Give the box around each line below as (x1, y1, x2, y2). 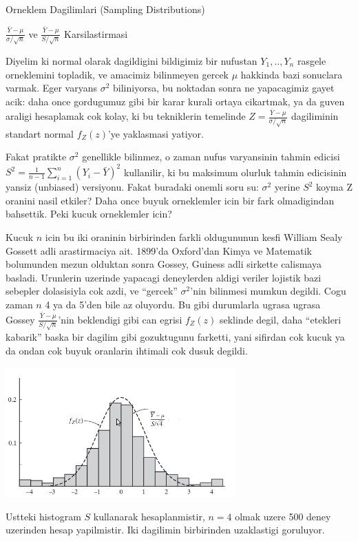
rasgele (297, 53, 326, 67)
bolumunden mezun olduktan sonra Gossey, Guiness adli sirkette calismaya (6, 257, 322, 271)
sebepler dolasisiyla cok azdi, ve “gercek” (6, 284, 178, 298)
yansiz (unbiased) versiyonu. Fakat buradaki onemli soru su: (6, 180, 259, 194)
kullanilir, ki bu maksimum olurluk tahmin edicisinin (123, 165, 347, 179)
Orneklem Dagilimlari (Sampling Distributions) (6, 2, 205, 16)
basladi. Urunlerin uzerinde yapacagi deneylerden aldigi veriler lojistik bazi (6, 270, 322, 284)
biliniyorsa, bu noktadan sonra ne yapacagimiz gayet (113, 81, 335, 95)
